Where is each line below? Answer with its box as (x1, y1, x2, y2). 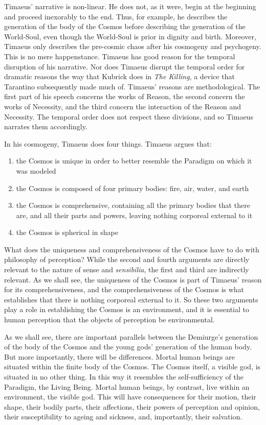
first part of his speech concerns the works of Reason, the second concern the (4, 91, 245, 102)
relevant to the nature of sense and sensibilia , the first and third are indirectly (4, 264, 249, 275)
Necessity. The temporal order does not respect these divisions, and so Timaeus (4, 111, 253, 122)
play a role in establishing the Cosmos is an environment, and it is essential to (4, 304, 249, 315)
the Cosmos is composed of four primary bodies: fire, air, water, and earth (16, 182, 249, 193)
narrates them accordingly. (4, 121, 87, 132)
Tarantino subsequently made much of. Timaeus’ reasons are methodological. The (4, 81, 260, 91)
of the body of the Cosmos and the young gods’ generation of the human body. (4, 341, 252, 352)
